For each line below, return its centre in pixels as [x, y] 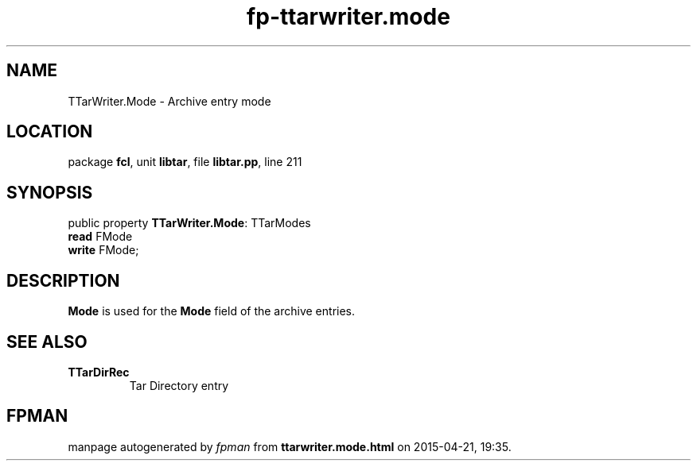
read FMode [100, 237]
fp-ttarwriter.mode [348, 17]
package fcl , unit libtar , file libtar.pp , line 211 [185, 162]
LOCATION [50, 132]
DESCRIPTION [63, 280]
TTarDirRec [99, 372]
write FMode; [103, 250]
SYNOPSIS [50, 192]
